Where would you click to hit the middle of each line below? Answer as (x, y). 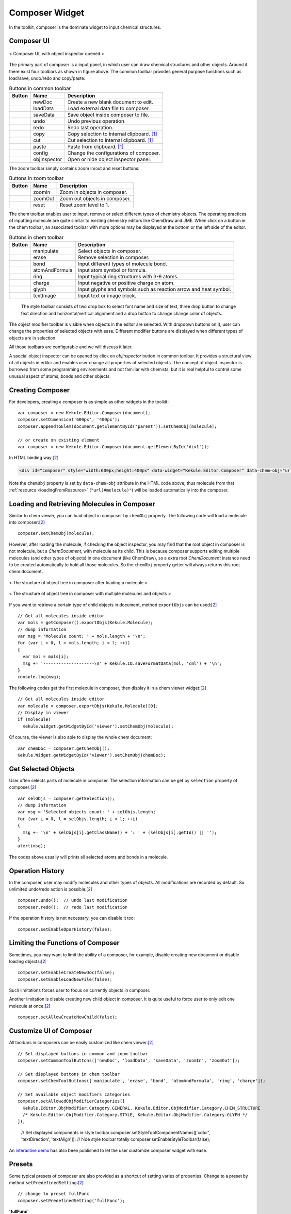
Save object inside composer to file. (108, 115)
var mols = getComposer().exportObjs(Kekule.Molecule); (85, 623)
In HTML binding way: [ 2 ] (34, 458)
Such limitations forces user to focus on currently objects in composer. (80, 990)
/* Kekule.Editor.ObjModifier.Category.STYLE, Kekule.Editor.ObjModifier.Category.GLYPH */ (135, 1115)
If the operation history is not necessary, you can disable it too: (72, 918)
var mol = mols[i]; (46, 657)
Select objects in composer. (110, 251)
